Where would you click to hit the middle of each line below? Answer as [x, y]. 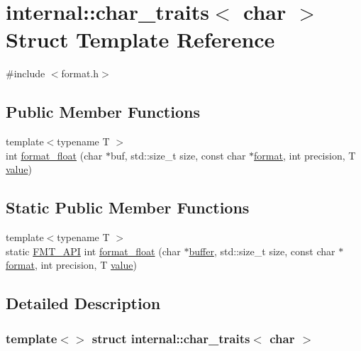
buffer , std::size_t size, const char [262, 251]
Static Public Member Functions [128, 207]
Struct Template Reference [140, 39]
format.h [80, 73]
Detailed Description [83, 303]
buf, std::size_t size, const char [178, 155]
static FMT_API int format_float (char [93, 251]
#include [26, 73]
